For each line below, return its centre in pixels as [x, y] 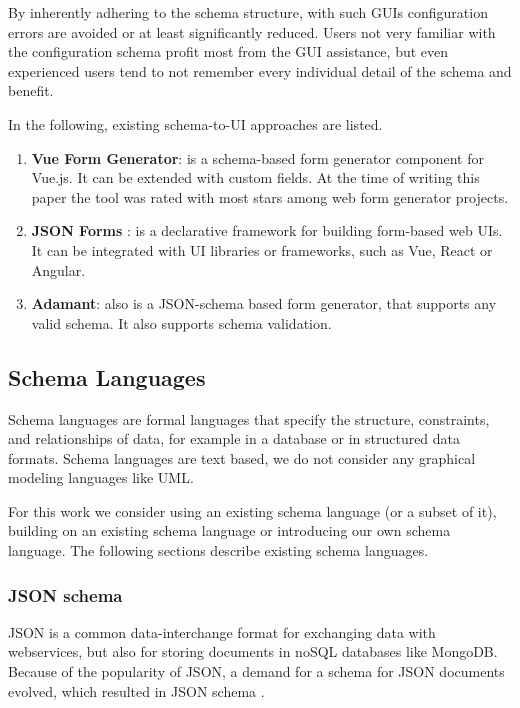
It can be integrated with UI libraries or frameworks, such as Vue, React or [262, 249]
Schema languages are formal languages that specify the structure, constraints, [249, 418]
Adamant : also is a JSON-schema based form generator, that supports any [264, 303]
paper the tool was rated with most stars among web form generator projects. [270, 196]
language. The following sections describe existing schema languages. [218, 550]
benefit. [31, 90]
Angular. [58, 269]
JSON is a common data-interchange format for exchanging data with [222, 631]
